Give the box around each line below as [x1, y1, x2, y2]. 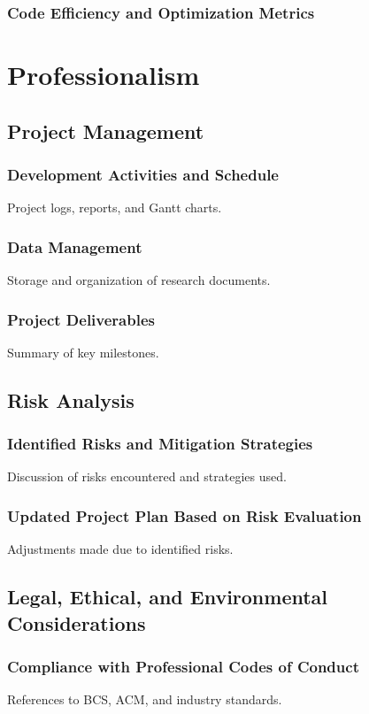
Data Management [7, 235, 142, 257]
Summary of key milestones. [7, 342, 159, 361]
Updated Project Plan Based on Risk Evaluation [7, 504, 362, 526]
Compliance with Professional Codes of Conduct [7, 655, 359, 677]
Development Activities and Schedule [7, 163, 279, 185]
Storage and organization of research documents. [7, 271, 271, 289]
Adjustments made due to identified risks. [7, 540, 234, 558]
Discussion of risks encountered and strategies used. [7, 467, 287, 486]
